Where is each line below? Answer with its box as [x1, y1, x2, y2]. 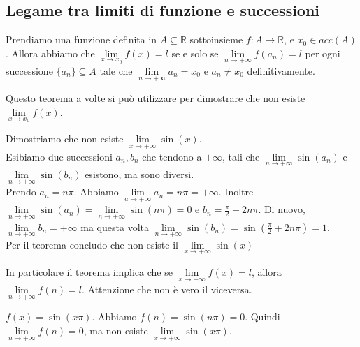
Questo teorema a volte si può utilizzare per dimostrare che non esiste [6, 91, 305, 105]
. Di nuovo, [258, 202, 305, 216]
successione [6, 64, 53, 78]
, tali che [222, 149, 260, 163]
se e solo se [171, 45, 219, 60]
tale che [99, 64, 133, 78]
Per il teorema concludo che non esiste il [6, 237, 178, 251]
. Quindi [245, 309, 280, 324]
